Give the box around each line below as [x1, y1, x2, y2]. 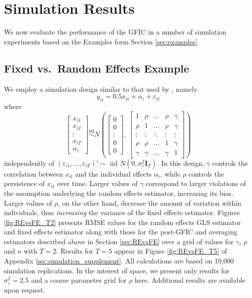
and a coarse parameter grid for [31, 275, 127, 285]
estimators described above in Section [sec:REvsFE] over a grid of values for [4, 236, 234, 246]
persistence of [4, 178, 45, 188]
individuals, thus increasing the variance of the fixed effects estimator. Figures [4, 207, 240, 218]
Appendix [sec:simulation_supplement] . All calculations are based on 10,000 [4, 256, 234, 266]
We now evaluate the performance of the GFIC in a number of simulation [4, 27, 226, 37]
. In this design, [157, 157, 204, 168]
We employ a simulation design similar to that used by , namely [4, 83, 198, 94]
